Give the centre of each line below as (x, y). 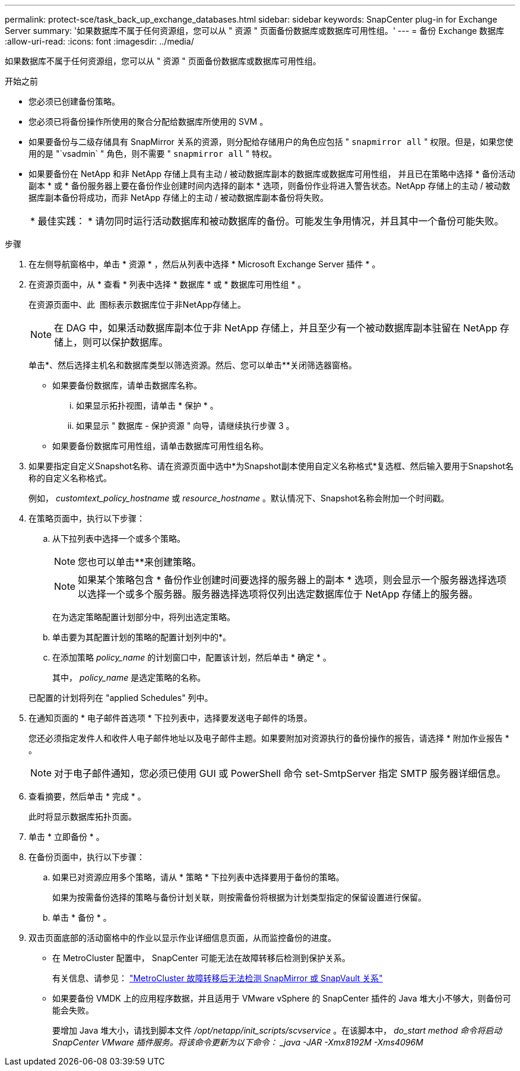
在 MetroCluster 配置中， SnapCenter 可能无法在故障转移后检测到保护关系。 (201, 958)
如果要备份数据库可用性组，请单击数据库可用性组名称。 (160, 446)
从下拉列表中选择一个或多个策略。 (119, 538)
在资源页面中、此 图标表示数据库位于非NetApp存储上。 (137, 304)
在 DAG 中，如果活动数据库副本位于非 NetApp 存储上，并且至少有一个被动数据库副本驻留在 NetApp (276, 328)
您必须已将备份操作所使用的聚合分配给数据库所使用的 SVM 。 (148, 121)
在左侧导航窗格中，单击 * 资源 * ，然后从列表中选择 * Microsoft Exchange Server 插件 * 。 (204, 264)
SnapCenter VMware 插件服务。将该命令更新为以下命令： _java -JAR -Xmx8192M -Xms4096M (238, 1042)
